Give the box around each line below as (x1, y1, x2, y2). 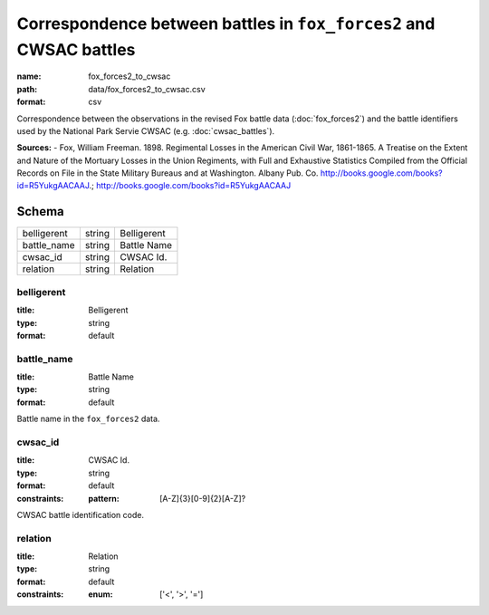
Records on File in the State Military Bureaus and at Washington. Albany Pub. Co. (16, 168, 319, 178)
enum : (88, 589, 113, 600)
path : (16, 83, 38, 94)
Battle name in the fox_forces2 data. (16, 413, 160, 425)
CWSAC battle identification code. (16, 509, 145, 520)
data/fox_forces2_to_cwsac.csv (88, 83, 206, 94)
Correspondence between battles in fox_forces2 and (16, 14, 436, 34)
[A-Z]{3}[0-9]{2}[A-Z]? (159, 493, 246, 504)
